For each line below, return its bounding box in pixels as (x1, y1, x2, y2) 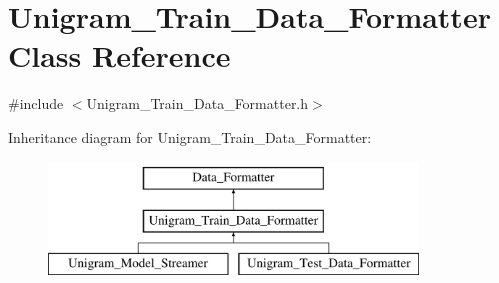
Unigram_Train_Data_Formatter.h (86, 93, 309, 114)
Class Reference (8, 35, 231, 76)
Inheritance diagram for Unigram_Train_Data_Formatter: (8, 126, 372, 147)
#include (8, 93, 64, 114)
